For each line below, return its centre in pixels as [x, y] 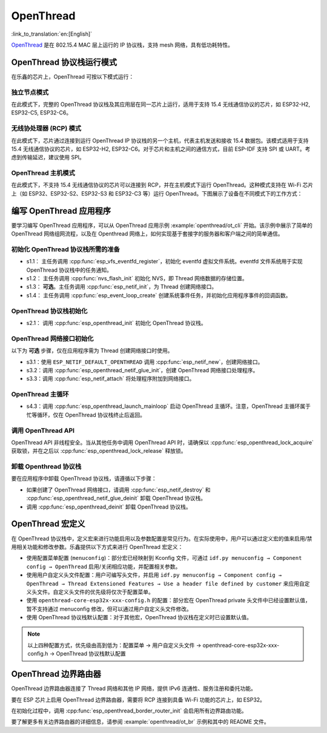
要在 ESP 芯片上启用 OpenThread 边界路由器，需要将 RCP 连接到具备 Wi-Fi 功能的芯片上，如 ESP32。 [138, 700]
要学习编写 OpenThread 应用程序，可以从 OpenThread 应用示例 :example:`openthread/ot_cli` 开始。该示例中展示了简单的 [162, 225]
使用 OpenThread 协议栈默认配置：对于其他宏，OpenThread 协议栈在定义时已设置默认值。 [139, 617]
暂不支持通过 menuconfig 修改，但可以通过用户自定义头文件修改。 [109, 609]
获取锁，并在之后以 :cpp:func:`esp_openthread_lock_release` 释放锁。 [99, 451]
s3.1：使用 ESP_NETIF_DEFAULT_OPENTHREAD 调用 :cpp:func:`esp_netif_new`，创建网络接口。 [145, 362]
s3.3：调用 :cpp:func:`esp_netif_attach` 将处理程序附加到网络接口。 [111, 379]
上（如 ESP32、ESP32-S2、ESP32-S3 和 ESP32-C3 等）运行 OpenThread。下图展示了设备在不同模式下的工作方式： [157, 193]
